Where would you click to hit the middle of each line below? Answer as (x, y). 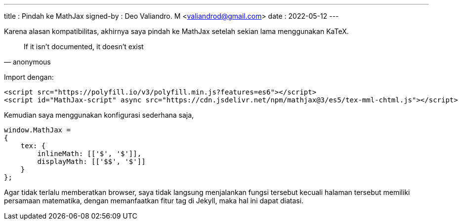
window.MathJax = (37, 130)
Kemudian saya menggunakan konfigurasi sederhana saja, (99, 115)
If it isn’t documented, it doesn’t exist (84, 47)
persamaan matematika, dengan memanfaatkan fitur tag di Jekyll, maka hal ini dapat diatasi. (154, 201)
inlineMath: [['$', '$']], (89, 154)
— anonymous (27, 62)
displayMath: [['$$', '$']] (91, 161)
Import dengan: (29, 77)
